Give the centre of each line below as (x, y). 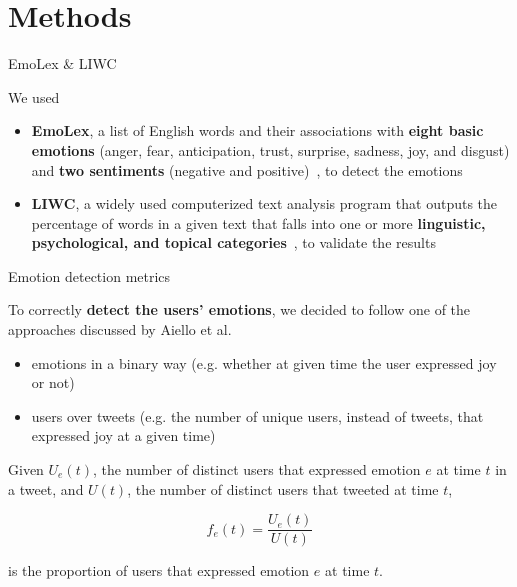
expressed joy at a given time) (123, 435)
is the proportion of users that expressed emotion (159, 570)
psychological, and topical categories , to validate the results (233, 242)
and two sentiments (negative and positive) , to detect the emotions (247, 169)
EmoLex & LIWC (62, 63)
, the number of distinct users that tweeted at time (283, 488)
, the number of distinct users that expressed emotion (257, 469)
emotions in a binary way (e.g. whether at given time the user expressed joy (264, 362)
